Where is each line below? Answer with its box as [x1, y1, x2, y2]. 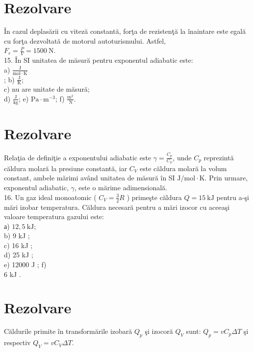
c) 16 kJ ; [4, 240, 33, 250]
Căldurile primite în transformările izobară [4, 326, 132, 336]
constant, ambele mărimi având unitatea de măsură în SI [4, 173, 175, 183]
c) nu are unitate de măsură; [4, 84, 90, 94]
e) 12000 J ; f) [4, 259, 47, 270]
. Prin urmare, [204, 173, 248, 183]
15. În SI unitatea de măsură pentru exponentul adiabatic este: [4, 55, 193, 65]
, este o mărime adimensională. [74, 182, 167, 193]
